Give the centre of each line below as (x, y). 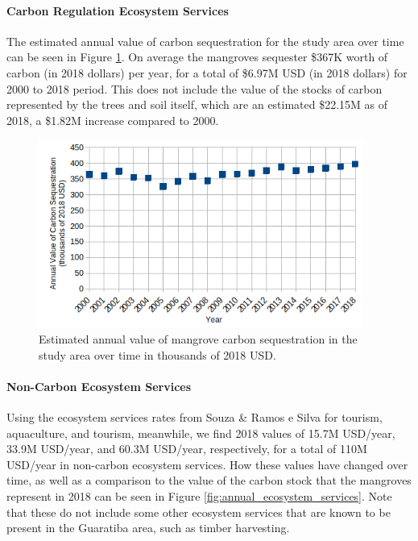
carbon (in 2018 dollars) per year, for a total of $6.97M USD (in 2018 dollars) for (207, 72)
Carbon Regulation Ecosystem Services (118, 10)
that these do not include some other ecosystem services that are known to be (199, 512)
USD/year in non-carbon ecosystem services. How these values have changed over (207, 464)
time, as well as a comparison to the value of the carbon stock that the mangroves (209, 480)
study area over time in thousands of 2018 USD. (157, 354)
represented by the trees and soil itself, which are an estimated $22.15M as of (197, 104)
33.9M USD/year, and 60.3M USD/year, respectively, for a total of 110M (187, 449)
